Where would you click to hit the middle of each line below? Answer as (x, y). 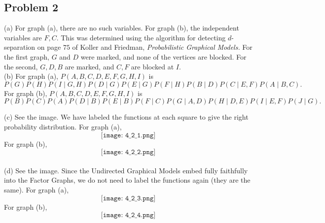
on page (49, 47)
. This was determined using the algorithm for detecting (141, 37)
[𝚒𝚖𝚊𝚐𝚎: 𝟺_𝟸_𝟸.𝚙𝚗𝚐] (128, 152)
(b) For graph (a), (31, 76)
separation (20, 47)
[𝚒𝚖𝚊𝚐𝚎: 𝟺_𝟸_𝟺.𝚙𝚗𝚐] (128, 215)
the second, (21, 66)
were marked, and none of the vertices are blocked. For (163, 56)
